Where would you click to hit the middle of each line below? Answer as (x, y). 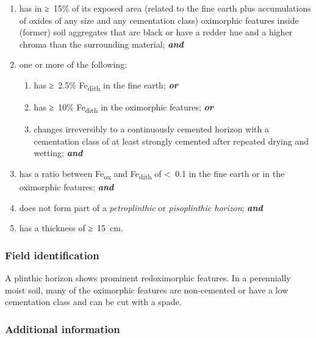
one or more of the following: (73, 64)
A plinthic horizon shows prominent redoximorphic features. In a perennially (148, 278)
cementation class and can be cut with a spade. (93, 302)
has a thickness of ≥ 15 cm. (71, 228)
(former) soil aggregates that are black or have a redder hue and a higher (156, 32)
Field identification (52, 255)
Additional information (63, 329)
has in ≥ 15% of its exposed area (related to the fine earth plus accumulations (165, 8)
